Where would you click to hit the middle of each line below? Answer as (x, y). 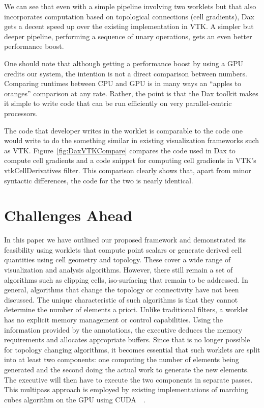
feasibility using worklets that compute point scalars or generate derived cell (123, 249)
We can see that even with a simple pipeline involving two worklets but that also (130, 6)
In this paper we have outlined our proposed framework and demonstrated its (125, 240)
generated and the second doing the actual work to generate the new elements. (127, 369)
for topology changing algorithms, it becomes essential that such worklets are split (132, 349)
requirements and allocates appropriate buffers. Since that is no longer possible (127, 339)
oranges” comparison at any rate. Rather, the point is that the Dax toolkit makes (131, 93)
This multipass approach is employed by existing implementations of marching (126, 389)
